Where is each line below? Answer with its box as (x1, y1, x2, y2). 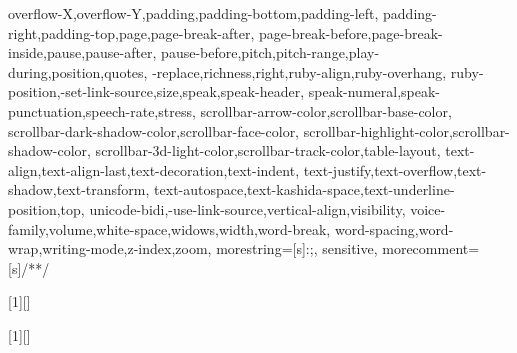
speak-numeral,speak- (308, 81, 441, 102)
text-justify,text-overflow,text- (303, 159, 487, 180)
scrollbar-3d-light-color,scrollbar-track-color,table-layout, (95, 140, 441, 161)
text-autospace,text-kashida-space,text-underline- (154, 179, 455, 200)
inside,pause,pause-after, (8, 42, 157, 63)
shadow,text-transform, (8, 179, 150, 200)
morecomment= (382, 238, 480, 259)
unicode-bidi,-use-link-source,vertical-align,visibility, (89, 198, 406, 219)
